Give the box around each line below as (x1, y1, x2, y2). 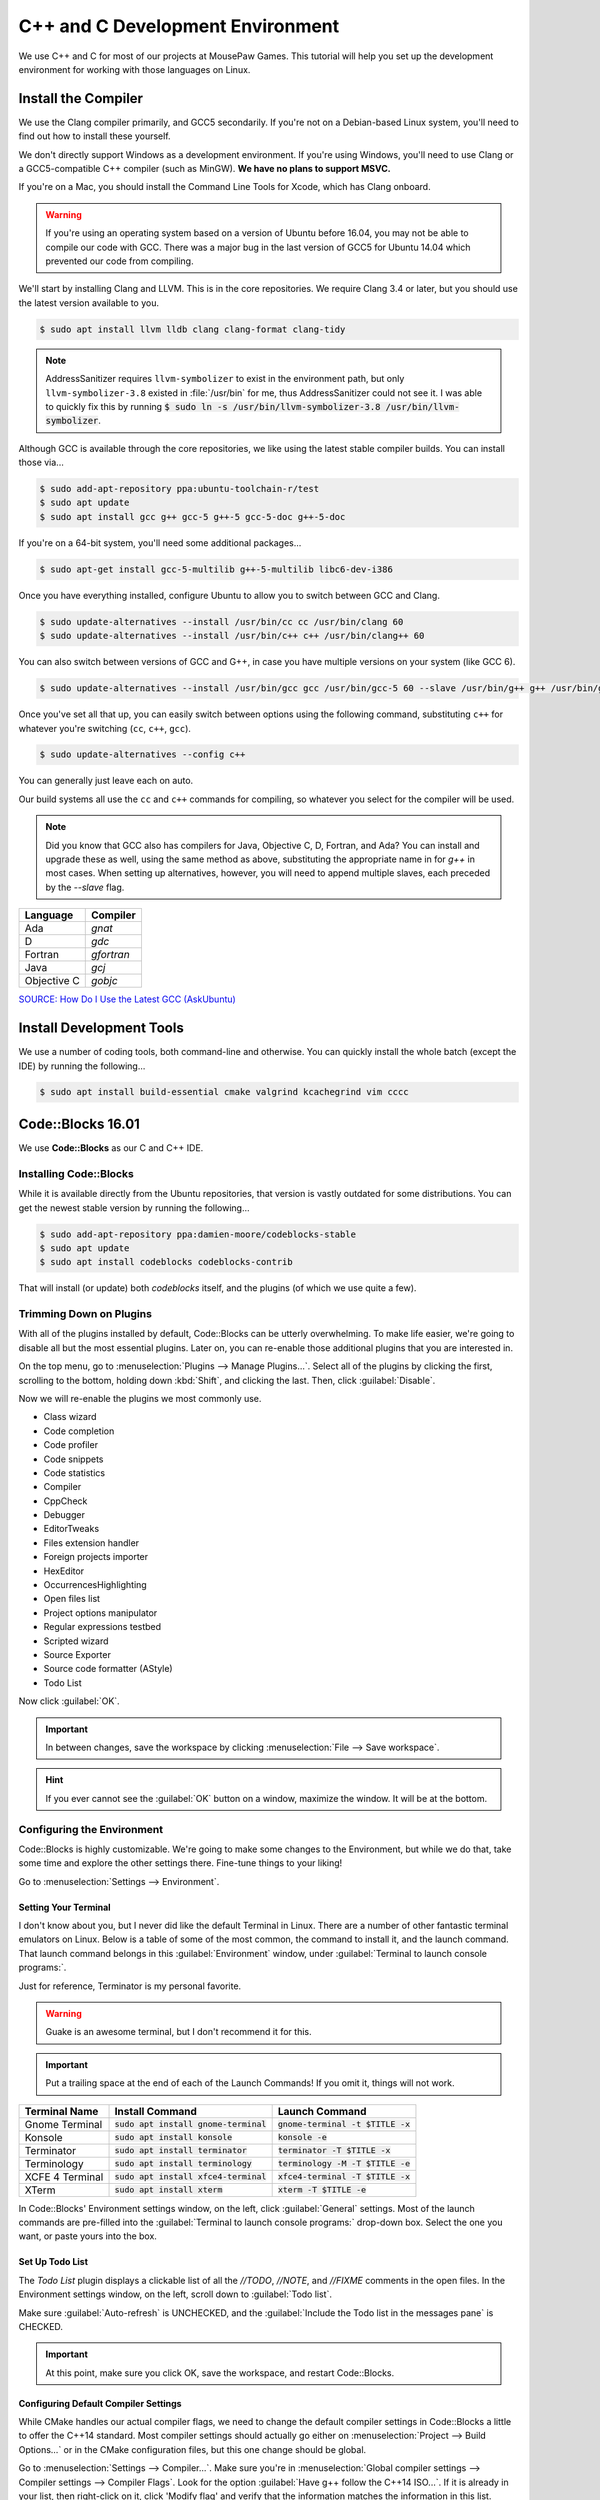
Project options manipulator (43, 1606, 158, 1619)
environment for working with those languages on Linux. (18, 63, 251, 75)
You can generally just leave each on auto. (18, 775, 194, 787)
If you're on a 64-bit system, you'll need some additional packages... (18, 536, 302, 549)
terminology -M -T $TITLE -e (277, 2158, 410, 2169)
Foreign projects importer (43, 1551, 149, 1563)
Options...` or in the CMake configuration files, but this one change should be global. (18, 2443, 367, 2455)
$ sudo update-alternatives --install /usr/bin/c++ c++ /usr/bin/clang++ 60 (39, 630, 425, 642)
